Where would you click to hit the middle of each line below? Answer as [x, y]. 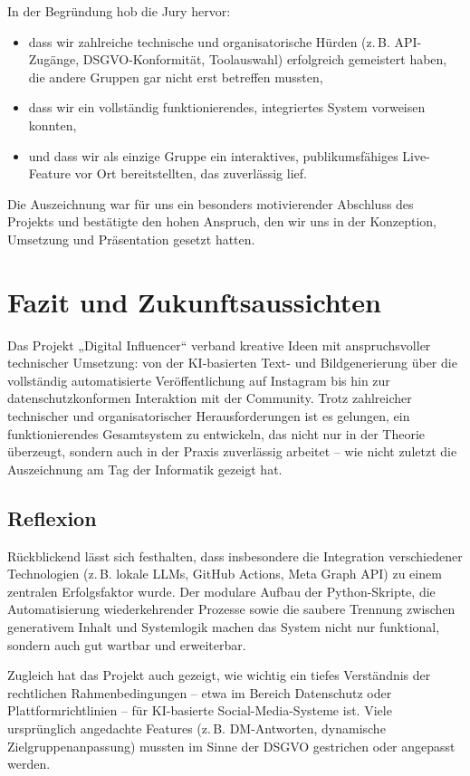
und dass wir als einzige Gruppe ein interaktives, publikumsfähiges [213, 155]
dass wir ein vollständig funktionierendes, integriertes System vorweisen [227, 107]
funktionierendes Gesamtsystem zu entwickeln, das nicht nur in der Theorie [216, 433]
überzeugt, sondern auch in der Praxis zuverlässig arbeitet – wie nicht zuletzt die [232, 451]
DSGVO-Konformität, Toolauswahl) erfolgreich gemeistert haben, [265, 59]
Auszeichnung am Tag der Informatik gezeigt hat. [145, 469]
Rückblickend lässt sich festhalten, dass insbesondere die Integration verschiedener [235, 556]
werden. [29, 764]
